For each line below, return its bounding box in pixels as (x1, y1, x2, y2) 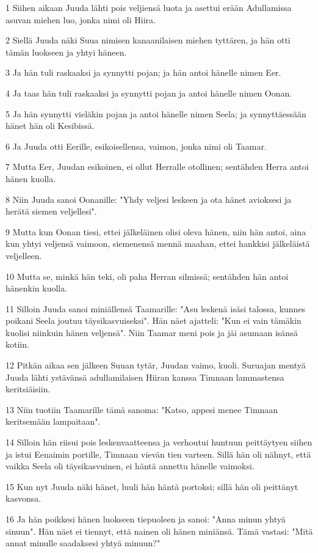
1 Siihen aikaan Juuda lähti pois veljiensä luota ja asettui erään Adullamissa (5, 1, 292, 13)
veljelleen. (5, 249, 42, 262)
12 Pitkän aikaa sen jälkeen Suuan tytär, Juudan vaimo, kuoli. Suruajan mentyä (5, 359, 306, 372)
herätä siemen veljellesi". (5, 205, 97, 218)
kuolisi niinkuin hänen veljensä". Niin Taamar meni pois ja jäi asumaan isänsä (5, 326, 298, 339)
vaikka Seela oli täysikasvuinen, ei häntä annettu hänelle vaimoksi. (5, 460, 255, 472)
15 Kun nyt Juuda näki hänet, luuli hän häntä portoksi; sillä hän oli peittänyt (5, 480, 298, 493)
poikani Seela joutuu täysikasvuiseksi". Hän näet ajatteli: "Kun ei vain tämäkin (5, 314, 302, 327)
